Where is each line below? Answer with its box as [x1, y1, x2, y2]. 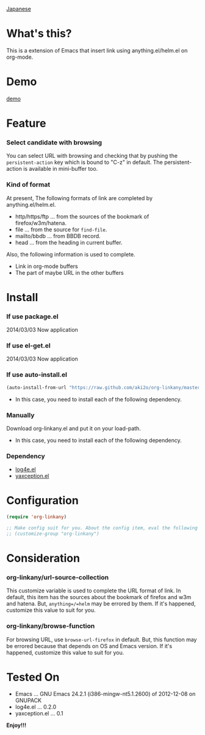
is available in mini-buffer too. [23, 165, 98, 173]
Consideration [6, 551, 81, 565]
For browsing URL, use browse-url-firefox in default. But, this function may [6, 636, 197, 643]
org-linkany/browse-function [6, 622, 95, 630]
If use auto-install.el [6, 370, 68, 379]
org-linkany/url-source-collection [6, 573, 109, 581]
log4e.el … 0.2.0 [15, 703, 57, 711]
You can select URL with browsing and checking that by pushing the [6, 152, 178, 160]
